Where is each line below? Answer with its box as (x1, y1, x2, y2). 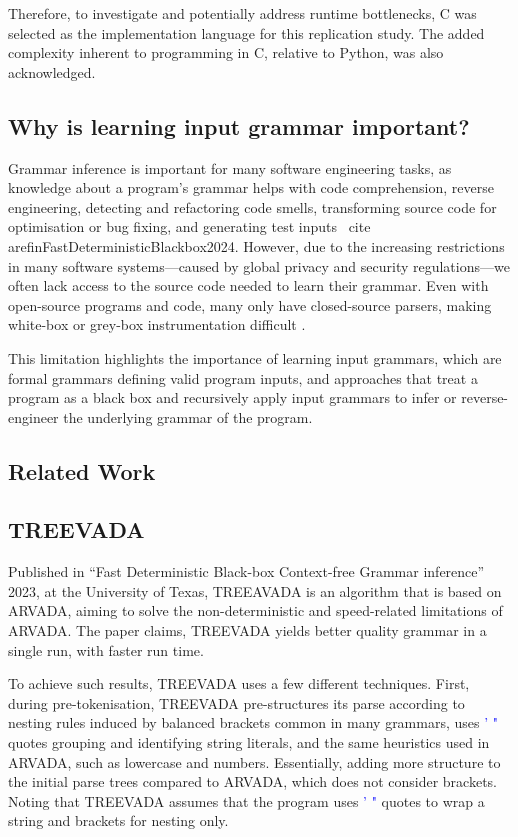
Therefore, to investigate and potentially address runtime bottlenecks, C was (8, 3, 477, 23)
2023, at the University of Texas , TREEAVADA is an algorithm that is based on (8, 580, 502, 601)
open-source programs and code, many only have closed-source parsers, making (8, 294, 492, 315)
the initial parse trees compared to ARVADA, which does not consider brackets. (8, 771, 497, 792)
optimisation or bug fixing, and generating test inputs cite (8, 216, 371, 237)
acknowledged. (8, 61, 96, 82)
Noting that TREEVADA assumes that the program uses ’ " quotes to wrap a (8, 790, 485, 811)
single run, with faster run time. (8, 639, 204, 660)
